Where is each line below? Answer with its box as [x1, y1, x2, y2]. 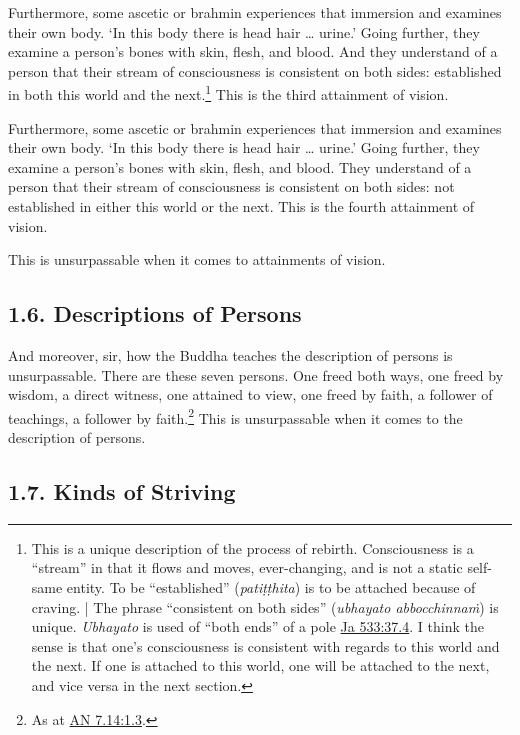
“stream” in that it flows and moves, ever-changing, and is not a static [31, 557, 463, 578]
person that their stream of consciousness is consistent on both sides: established [8, 60, 502, 81]
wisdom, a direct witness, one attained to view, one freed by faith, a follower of [8, 384, 493, 405]
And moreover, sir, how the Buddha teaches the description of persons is [8, 344, 453, 365]
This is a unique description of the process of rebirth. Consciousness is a [31, 537, 474, 558]
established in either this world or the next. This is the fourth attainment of [8, 196, 475, 216]
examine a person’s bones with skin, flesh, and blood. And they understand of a [8, 41, 498, 62]
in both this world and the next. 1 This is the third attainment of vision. [8, 81, 449, 105]
